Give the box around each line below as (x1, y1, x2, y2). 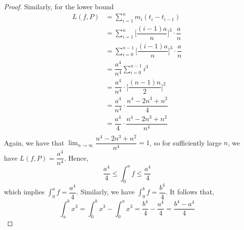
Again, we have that (4, 137, 65, 147)
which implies (4, 187, 44, 197)
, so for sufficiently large (150, 137, 222, 147)
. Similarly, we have (76, 187, 135, 197)
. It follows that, (165, 187, 214, 197)
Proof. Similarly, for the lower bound (4, 1, 114, 11)
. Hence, (64, 152, 89, 163)
